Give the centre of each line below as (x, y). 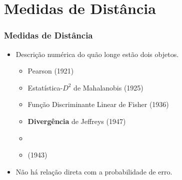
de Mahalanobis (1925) (108, 87)
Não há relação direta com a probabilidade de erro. (94, 171)
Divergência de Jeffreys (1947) (77, 121)
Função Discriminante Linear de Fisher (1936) (98, 104)
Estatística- (45, 87)
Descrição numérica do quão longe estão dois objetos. (97, 54)
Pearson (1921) (51, 71)
